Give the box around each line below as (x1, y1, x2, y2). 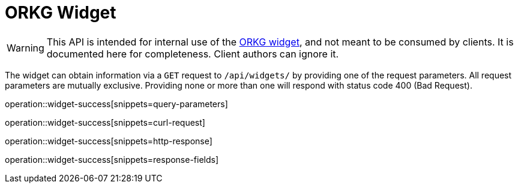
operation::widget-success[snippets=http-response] (5, 135, 212, 146)
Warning (7, 41, 44, 54)
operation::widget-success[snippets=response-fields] (5, 154, 219, 165)
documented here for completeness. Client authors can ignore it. (46, 47, 339, 60)
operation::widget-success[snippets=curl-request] (5, 117, 205, 128)
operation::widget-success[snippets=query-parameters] (5, 98, 228, 109)
